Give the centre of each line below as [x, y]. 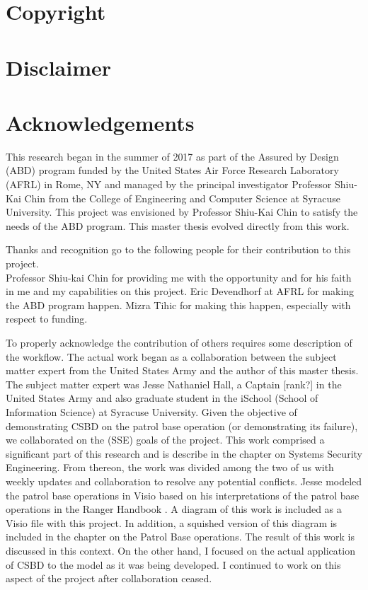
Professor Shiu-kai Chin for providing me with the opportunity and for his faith [179, 277]
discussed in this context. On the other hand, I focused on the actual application [180, 550]
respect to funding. [47, 319]
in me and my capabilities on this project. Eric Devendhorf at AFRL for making [180, 291]
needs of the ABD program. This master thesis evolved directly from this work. [178, 225]
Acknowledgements [100, 122]
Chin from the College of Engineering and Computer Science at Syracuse [182, 198]
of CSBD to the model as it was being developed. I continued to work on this [173, 564]
